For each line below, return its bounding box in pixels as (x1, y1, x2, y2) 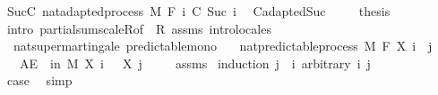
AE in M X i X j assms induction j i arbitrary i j (19, 53, 371, 72)
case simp (6, 71, 73, 90)
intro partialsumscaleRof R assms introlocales (6, 19, 271, 37)
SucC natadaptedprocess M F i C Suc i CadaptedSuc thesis (6, 2, 391, 20)
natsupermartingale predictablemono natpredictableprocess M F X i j (13, 36, 433, 55)
